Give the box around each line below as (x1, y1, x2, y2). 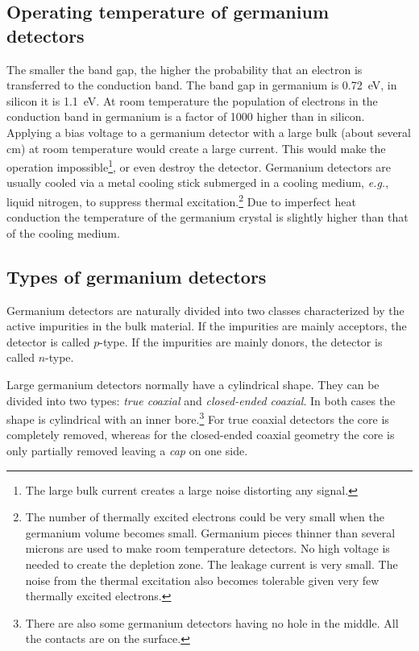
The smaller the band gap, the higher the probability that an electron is (6, 60, 363, 77)
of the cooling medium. (6, 224, 120, 241)
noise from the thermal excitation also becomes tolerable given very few (25, 571, 380, 588)
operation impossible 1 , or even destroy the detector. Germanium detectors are (6, 156, 392, 175)
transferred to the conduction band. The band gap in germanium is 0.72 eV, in (6, 77, 397, 93)
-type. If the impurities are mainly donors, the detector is (99, 333, 383, 350)
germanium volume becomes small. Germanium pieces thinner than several (25, 524, 396, 541)
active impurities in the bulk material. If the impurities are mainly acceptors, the (6, 317, 407, 334)
